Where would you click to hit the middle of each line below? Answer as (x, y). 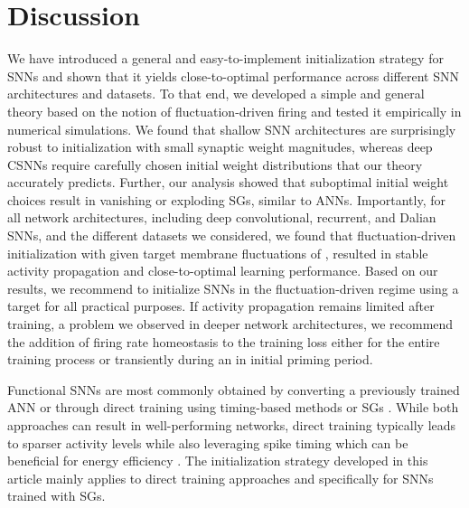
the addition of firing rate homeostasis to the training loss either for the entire (224, 341)
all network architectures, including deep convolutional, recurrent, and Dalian (222, 217)
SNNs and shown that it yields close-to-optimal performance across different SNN (233, 75)
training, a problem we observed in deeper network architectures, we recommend (230, 324)
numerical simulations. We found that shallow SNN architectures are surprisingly (232, 129)
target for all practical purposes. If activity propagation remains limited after (221, 306)
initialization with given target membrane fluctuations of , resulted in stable (218, 253)
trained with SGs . (56, 496)
